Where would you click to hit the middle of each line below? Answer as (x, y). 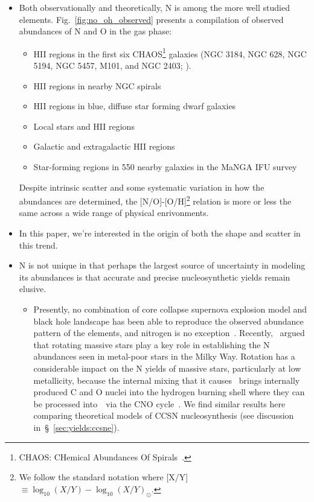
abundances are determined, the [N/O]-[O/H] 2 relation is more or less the (155, 200)
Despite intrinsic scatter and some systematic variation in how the (142, 187)
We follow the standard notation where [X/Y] (104, 477)
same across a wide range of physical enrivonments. (114, 213)
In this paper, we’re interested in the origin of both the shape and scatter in (160, 233)
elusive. (33, 289)
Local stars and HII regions (84, 126)
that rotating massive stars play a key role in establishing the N (152, 344)
